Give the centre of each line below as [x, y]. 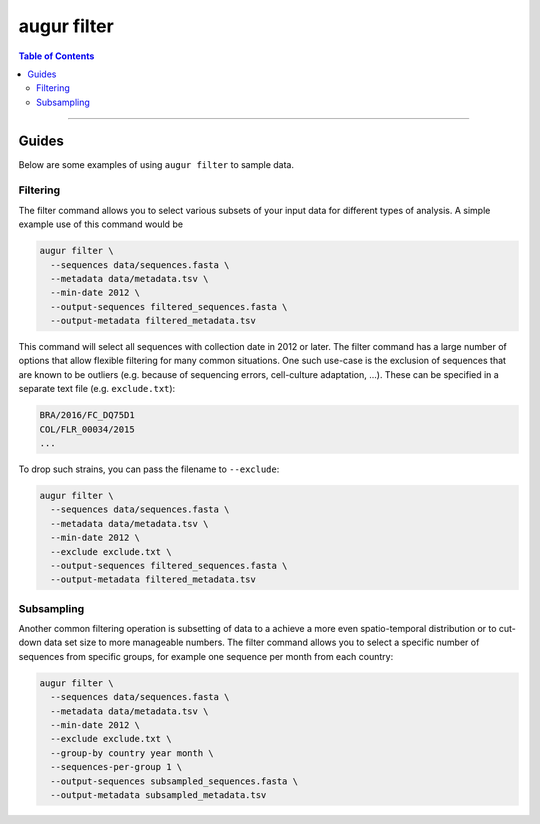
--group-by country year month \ [132, 753]
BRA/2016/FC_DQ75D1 [87, 415]
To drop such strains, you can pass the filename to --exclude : [149, 469]
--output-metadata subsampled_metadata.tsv [158, 794]
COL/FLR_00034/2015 [87, 429]
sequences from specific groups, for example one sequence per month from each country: [206, 656]
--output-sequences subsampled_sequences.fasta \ [174, 781]
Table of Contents [56, 56]
